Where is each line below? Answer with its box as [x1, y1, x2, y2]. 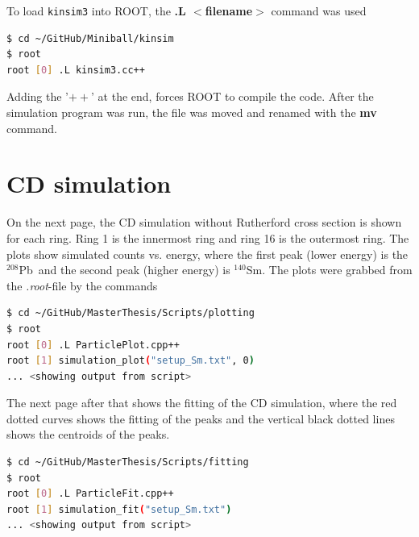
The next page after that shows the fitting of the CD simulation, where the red [6, 394, 397, 411]
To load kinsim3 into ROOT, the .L [6, 2, 186, 19]
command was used [271, 2, 367, 19]
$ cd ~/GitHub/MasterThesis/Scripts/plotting [6, 307, 255, 319]
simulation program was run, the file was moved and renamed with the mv [6, 104, 377, 121]
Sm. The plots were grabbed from [246, 261, 413, 278]
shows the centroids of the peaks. [6, 426, 170, 443]
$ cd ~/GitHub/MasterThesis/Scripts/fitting [6, 456, 249, 468]
